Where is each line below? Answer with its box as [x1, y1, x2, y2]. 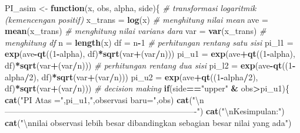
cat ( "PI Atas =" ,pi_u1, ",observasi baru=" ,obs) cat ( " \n [5, 93, 204, 105]
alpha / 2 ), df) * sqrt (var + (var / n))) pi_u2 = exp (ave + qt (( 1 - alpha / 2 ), [5, 70, 258, 83]
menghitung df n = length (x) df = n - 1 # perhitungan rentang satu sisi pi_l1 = [5, 36, 294, 48]
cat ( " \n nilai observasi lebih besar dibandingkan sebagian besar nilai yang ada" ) [5, 116, 292, 128]
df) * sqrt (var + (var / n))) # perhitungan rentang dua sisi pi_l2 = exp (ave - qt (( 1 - [5, 59, 296, 71]
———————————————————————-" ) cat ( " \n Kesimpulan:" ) [5, 105, 285, 117]
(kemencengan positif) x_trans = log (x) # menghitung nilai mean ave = [5, 13, 268, 25]
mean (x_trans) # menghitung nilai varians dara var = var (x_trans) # [5, 25, 266, 37]
